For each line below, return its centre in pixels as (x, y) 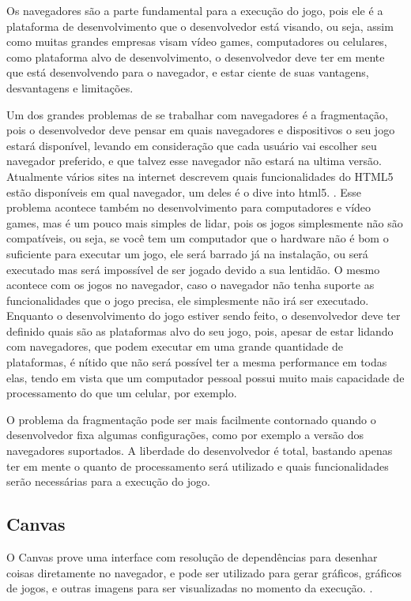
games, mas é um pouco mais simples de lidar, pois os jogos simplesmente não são (205, 222)
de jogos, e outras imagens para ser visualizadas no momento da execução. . (190, 588)
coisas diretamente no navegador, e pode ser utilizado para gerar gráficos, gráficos (204, 572)
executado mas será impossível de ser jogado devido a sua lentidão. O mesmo (193, 269)
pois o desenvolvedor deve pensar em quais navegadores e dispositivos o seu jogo (201, 130)
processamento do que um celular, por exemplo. (122, 393)
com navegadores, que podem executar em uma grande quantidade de (175, 346)
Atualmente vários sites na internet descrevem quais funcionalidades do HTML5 (200, 176)
